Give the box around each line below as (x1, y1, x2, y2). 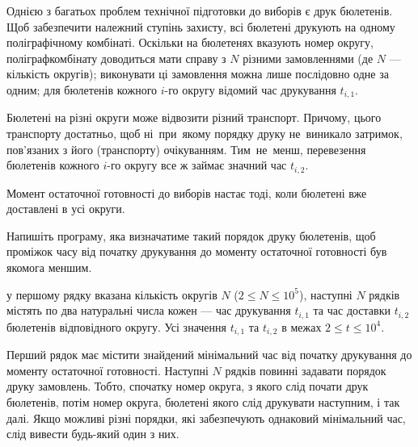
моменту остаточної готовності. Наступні (6, 361, 209, 378)
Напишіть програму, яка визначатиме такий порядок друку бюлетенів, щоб (6, 227, 376, 244)
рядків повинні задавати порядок (225, 361, 386, 378)
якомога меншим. (6, 259, 92, 276)
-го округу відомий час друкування (164, 81, 336, 98)
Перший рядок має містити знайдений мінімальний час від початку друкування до (6, 346, 412, 363)
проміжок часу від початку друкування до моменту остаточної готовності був (6, 243, 387, 260)
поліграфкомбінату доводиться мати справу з (6, 49, 226, 66)
